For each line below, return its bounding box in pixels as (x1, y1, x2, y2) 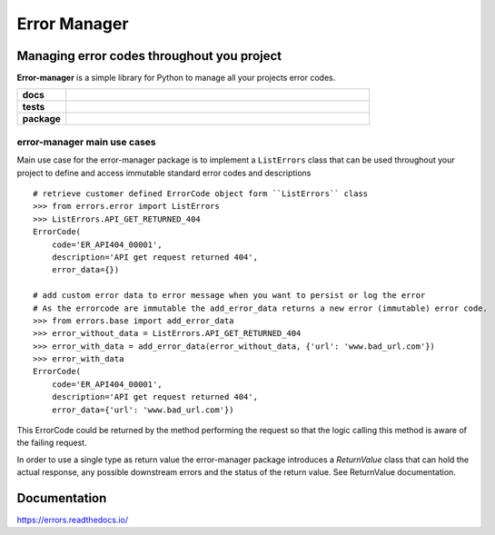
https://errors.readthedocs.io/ (16, 514, 129, 526)
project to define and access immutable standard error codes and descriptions (16, 167, 312, 178)
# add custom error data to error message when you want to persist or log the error (33, 291, 426, 301)
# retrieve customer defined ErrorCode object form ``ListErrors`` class (33, 188, 369, 199)
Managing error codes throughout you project (16, 48, 282, 64)
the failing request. (16, 437, 87, 449)
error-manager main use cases (16, 135, 156, 148)
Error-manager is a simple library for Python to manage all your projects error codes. (16, 73, 336, 84)
